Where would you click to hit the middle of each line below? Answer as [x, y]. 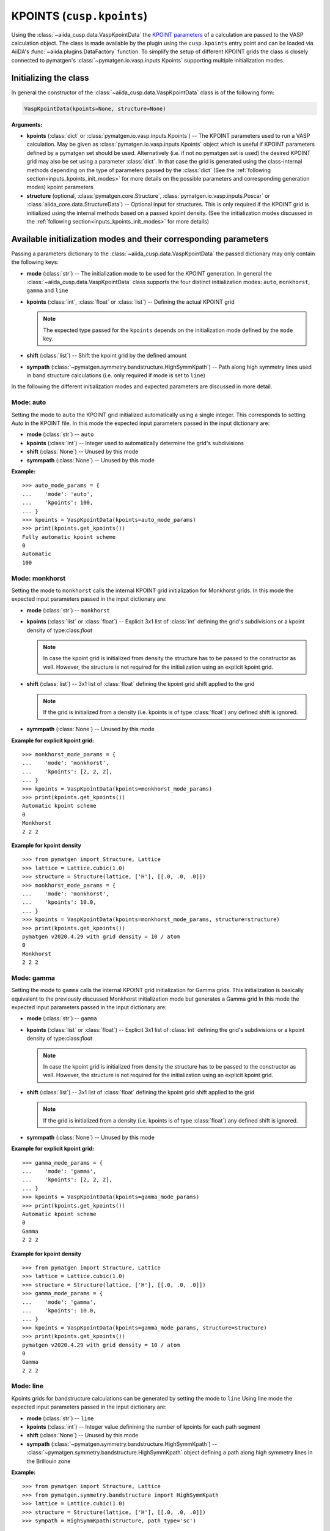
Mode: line [28, 1386]
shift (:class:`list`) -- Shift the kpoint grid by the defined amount [106, 356]
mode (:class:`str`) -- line [60, 1418]
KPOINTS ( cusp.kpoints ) [79, 16]
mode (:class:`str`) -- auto [60, 434]
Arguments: [27, 124]
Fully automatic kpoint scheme [69, 537]
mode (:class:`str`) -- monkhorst [68, 610]
